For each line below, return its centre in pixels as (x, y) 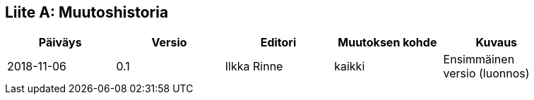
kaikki (350, 67)
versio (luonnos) (486, 74)
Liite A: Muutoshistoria (87, 12)
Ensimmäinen (479, 60)
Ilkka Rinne (254, 67)
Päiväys (60, 43)
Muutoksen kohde (387, 43)
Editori (278, 43)
